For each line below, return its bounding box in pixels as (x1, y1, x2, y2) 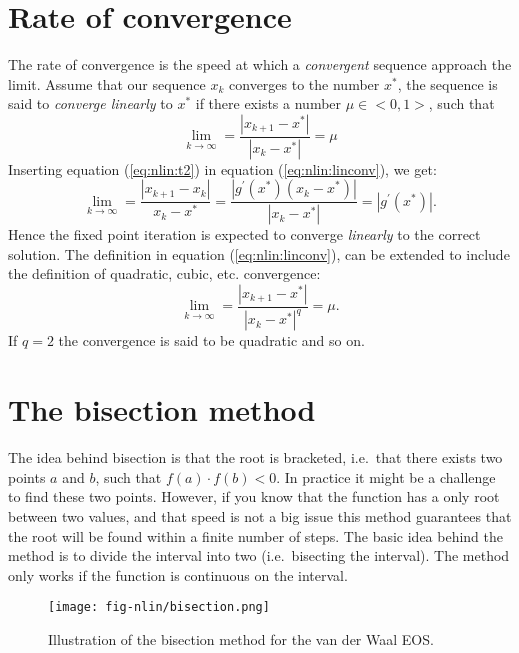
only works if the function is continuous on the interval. (8, 564, 348, 585)
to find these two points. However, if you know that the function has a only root (8, 486, 500, 507)
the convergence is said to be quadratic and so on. (58, 330, 365, 351)
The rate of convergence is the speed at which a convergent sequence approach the (8, 54, 512, 75)
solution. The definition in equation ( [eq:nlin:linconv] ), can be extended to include (8, 243, 510, 264)
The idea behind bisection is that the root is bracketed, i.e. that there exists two (8, 447, 503, 468)
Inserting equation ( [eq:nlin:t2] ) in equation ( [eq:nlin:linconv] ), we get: (8, 158, 437, 179)
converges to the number (229, 73, 380, 94)
